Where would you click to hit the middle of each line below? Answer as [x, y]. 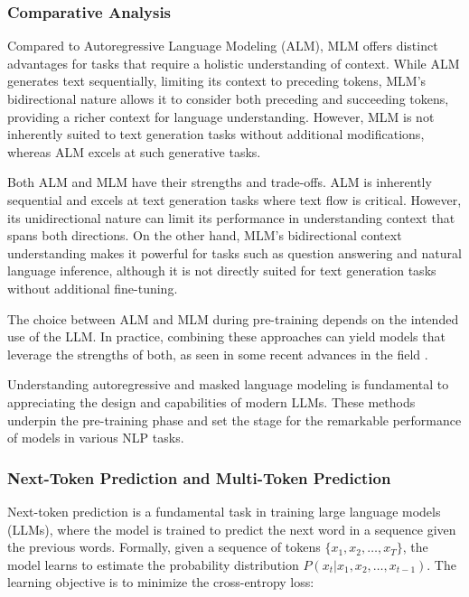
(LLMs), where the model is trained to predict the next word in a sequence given [232, 529]
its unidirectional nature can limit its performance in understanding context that [231, 217]
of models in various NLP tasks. [96, 438]
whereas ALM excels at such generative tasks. [134, 151]
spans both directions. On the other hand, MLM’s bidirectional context [205, 235]
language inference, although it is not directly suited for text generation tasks [222, 271]
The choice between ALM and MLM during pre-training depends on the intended [233, 318]
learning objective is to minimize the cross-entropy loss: [161, 582]
